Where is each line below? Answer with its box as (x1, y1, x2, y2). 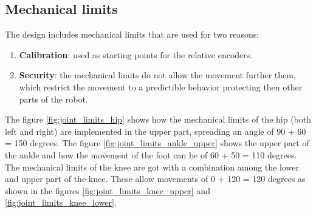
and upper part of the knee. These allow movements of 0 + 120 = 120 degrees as (5, 172, 306, 185)
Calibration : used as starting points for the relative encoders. (19, 48, 253, 61)
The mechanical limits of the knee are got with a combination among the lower (5, 160, 299, 173)
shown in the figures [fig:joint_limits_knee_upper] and (5, 184, 210, 197)
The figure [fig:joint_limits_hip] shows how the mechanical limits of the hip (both (5, 113, 311, 126)
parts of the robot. (19, 92, 88, 105)
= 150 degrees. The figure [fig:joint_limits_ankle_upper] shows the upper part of (5, 137, 309, 149)
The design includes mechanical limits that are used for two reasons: (5, 28, 259, 41)
